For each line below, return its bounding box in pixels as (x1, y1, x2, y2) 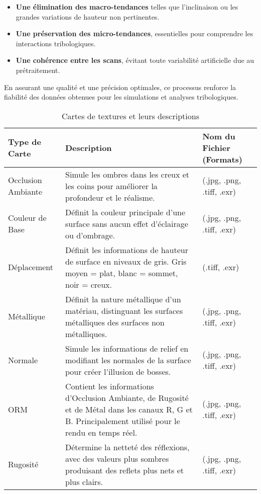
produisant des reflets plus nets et (65, 464, 184, 476)
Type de (8, 136, 41, 148)
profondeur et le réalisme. (65, 191, 155, 203)
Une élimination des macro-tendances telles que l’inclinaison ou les (16, 2, 238, 12)
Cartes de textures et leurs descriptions (62, 110, 199, 122)
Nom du (202, 130, 235, 142)
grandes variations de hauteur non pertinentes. (16, 11, 160, 22)
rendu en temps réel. (65, 426, 138, 438)
